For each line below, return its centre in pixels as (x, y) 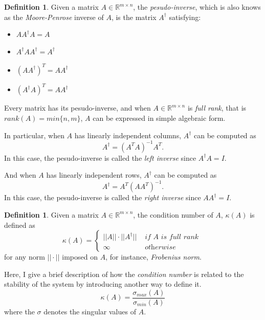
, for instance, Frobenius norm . (153, 257)
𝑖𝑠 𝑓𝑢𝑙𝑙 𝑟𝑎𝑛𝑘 (180, 237)
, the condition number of (173, 214)
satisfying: (185, 17)
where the (19, 311)
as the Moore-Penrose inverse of (54, 17)
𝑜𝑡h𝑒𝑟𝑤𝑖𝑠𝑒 (160, 248)
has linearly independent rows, (94, 175)
